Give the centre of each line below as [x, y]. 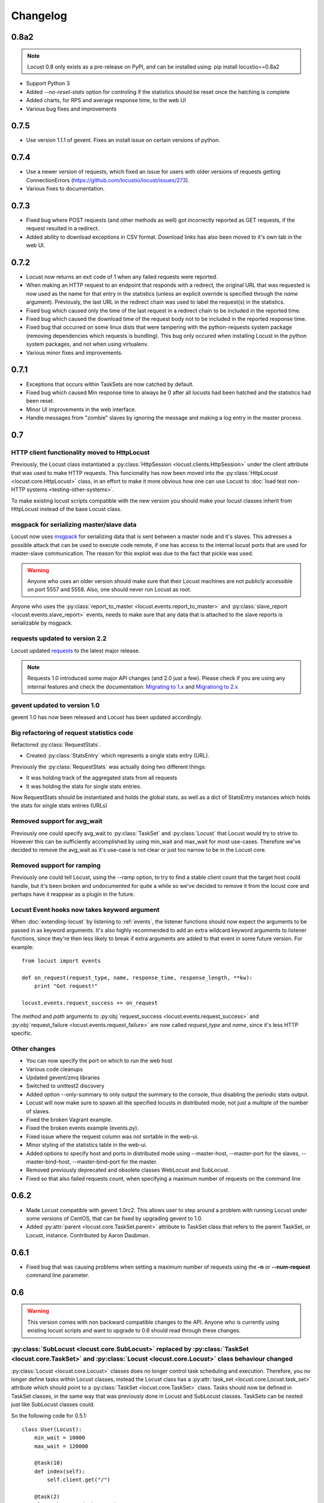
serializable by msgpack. [42, 623]
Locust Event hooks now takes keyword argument [85, 910]
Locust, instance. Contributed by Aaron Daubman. [88, 1235]
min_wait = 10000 [59, 1438]
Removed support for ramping [56, 866]
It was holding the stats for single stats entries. [84, 786]
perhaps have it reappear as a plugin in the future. [73, 894]
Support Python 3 [48, 84]
